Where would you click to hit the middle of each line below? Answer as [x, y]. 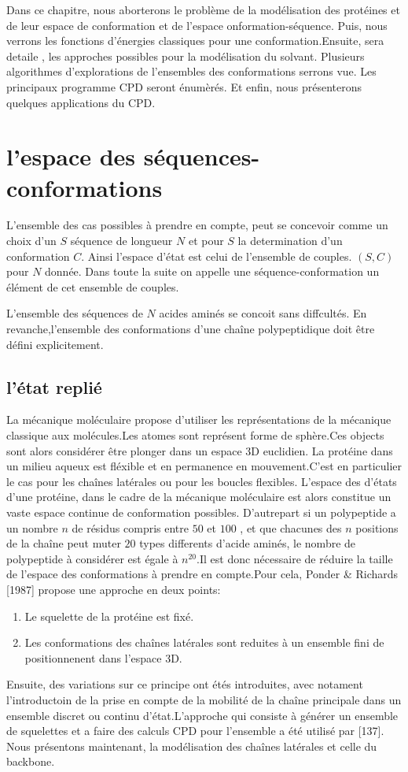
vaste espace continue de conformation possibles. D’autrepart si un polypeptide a [201, 512]
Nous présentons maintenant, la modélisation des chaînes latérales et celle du [192, 746]
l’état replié [54, 386]
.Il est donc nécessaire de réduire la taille [295, 558]
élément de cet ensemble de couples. [93, 286]
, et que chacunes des [291, 527]
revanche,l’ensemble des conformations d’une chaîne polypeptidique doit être [191, 329]
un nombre [32, 527]
